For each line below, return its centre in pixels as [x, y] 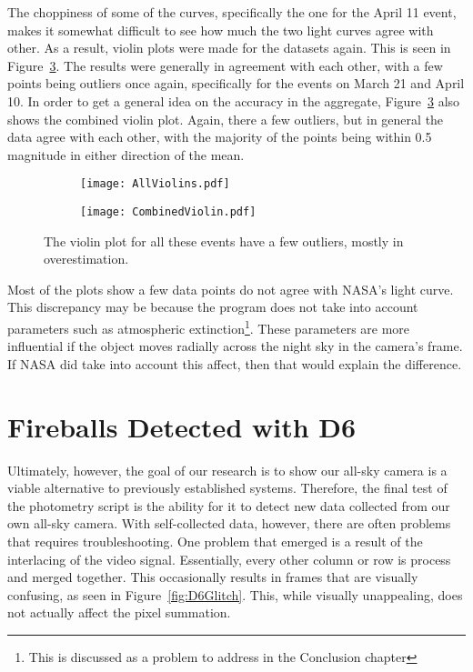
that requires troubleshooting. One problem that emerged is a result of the [215, 541]
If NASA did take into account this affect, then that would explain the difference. [235, 363]
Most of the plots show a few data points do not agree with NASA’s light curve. [231, 289]
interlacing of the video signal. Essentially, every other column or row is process [229, 559]
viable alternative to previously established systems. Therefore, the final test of [227, 488]
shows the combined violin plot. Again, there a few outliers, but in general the [226, 119]
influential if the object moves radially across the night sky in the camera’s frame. [235, 346]
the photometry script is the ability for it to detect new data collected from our [229, 505]
